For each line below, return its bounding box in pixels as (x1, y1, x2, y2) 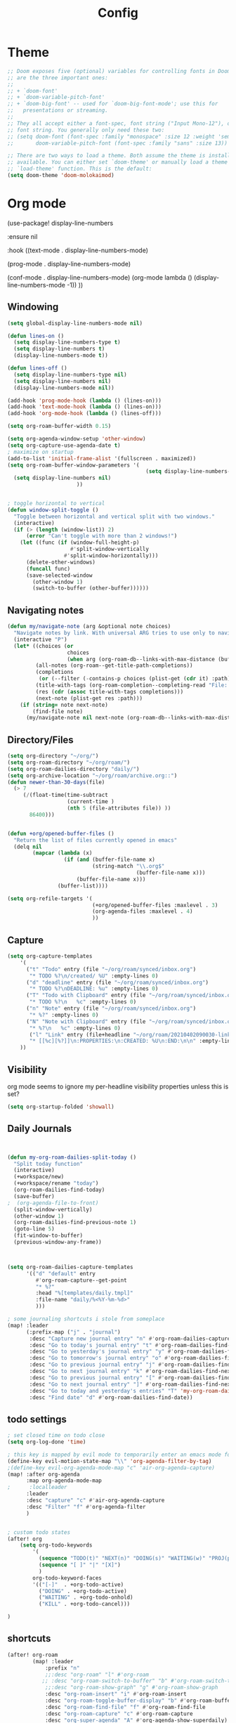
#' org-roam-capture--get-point (35, 1277, 128, 1284)
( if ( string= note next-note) (20, 701, 109, 708)
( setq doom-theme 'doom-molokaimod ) (7, 172, 114, 179)
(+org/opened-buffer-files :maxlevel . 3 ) (92, 902, 218, 909)
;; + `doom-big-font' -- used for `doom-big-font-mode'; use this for (7, 100, 218, 108)
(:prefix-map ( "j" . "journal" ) (25, 1328, 121, 1336)
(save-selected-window (25, 571, 93, 579)
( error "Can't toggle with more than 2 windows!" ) (25, 533, 178, 540)
